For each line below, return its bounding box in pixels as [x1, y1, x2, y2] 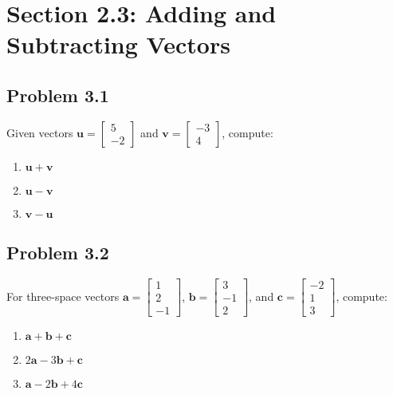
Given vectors [6, 124, 73, 140]
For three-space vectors [6, 287, 120, 304]
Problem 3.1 [6, 82, 109, 107]
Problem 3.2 [6, 240, 109, 265]
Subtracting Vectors [6, 28, 230, 61]
